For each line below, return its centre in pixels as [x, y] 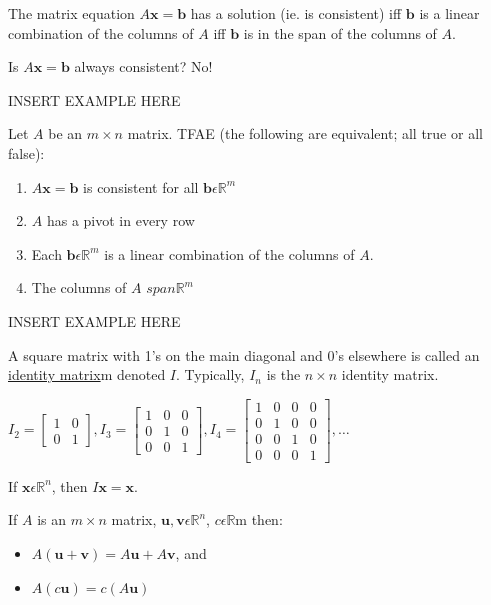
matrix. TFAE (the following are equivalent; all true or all [305, 133]
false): [26, 152]
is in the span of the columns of [340, 32]
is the [283, 374]
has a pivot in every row [120, 220]
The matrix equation [71, 13]
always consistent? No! [143, 66]
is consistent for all [141, 186]
